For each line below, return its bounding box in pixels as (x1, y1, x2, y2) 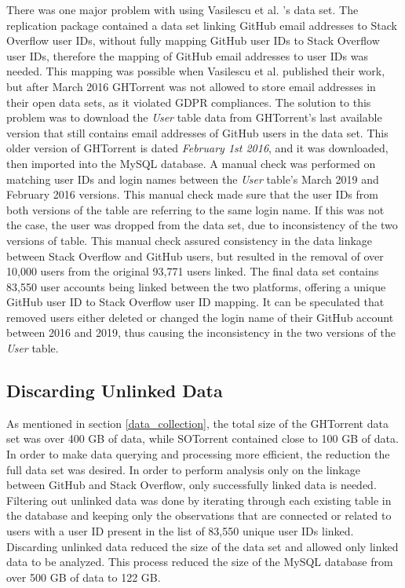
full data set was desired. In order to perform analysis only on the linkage (6, 461, 360, 477)
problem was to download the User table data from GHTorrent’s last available (6, 109, 382, 126)
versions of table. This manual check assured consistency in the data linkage (6, 232, 373, 248)
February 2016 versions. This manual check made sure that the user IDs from (6, 186, 378, 203)
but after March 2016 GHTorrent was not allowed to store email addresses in (6, 78, 376, 94)
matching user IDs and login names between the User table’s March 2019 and (6, 170, 379, 187)
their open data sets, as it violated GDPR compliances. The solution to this (6, 93, 371, 110)
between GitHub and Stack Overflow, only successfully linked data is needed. (6, 477, 377, 493)
